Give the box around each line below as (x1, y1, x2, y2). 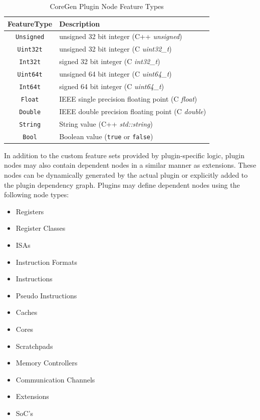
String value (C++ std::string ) (59, 118, 153, 129)
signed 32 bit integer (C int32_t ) (59, 56, 160, 67)
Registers (16, 206, 44, 216)
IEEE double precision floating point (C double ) (59, 106, 206, 116)
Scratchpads (16, 340, 53, 351)
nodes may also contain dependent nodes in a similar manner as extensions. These (4, 160, 256, 170)
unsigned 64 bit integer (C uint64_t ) (59, 69, 172, 79)
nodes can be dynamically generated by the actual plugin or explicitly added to (4, 170, 248, 180)
